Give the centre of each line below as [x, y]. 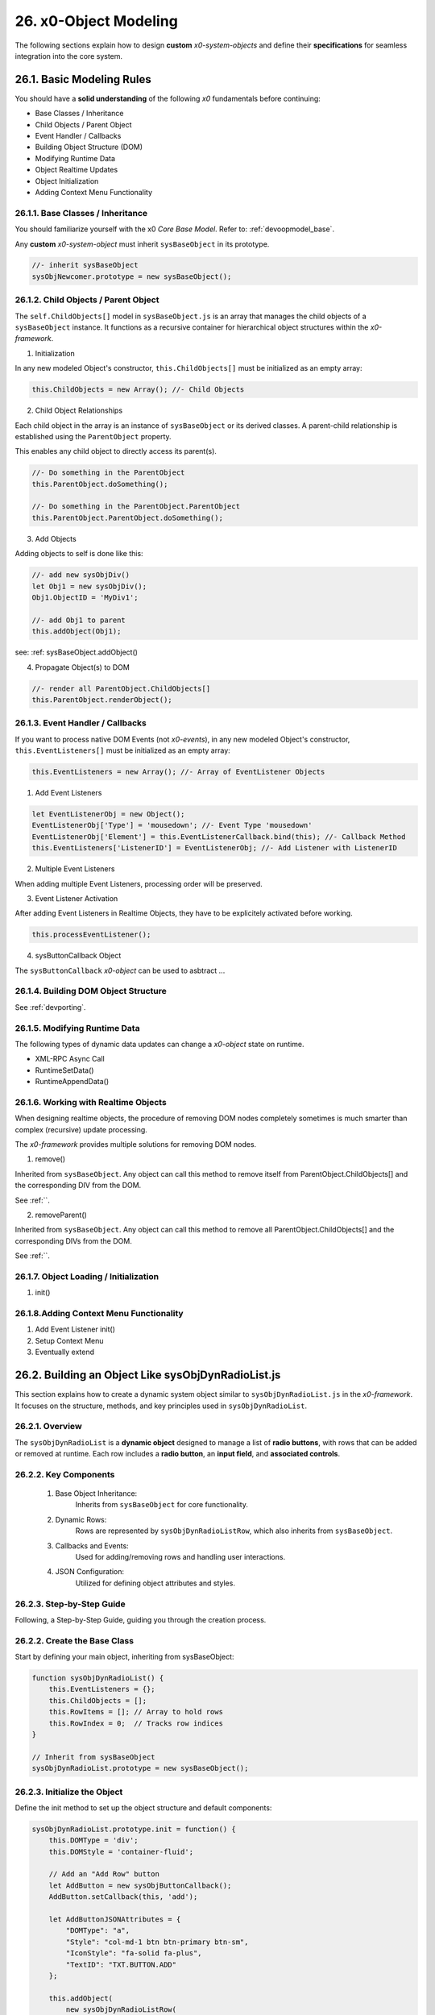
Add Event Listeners [68, 793]
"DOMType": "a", [98, 1931]
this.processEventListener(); [91, 935]
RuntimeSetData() [64, 1070]
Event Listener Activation [77, 898]
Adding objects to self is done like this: [79, 554]
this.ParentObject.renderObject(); [102, 700]
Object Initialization [67, 181]
